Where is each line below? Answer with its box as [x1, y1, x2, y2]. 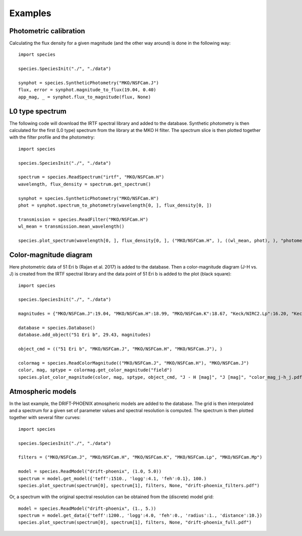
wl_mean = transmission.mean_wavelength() [18, 224, 125, 229]
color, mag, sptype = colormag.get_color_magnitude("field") [18, 367, 172, 373]
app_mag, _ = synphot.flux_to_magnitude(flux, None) [18, 94, 151, 100]
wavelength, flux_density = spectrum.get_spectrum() [18, 181, 151, 187]
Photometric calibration [9, 27, 86, 35]
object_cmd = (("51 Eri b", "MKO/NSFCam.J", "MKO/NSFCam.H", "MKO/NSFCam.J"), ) [18, 346, 223, 352]
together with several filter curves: [9, 415, 81, 421]
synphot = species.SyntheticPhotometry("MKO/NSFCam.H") [18, 195, 159, 201]
